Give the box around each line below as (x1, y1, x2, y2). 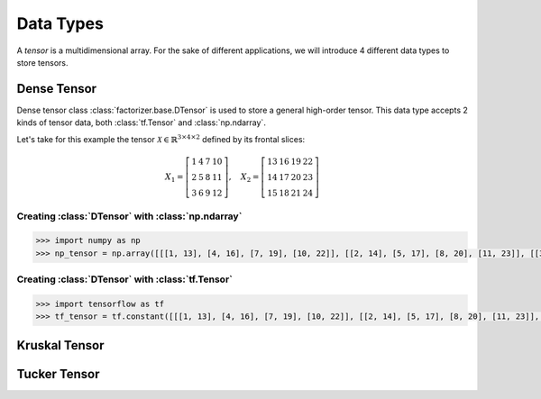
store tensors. (16, 57, 69, 68)
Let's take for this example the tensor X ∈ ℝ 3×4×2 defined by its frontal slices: (16, 132, 306, 144)
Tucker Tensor (16, 366, 100, 382)
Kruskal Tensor (16, 338, 105, 353)
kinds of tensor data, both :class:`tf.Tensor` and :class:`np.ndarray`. (16, 117, 266, 128)
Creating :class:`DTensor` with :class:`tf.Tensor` (16, 273, 234, 286)
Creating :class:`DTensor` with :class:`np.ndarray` (16, 210, 243, 222)
